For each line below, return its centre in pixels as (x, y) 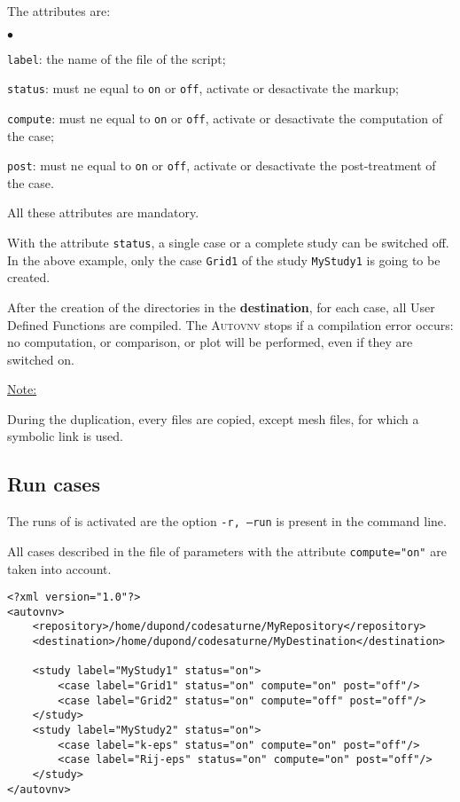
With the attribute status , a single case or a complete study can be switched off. (228, 242)
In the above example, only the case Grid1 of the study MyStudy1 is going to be (224, 259)
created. (29, 277)
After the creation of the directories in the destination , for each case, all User (221, 307)
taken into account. (59, 568)
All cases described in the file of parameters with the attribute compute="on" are (227, 550)
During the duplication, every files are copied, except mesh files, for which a (213, 418)
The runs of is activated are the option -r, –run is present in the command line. (227, 521)
